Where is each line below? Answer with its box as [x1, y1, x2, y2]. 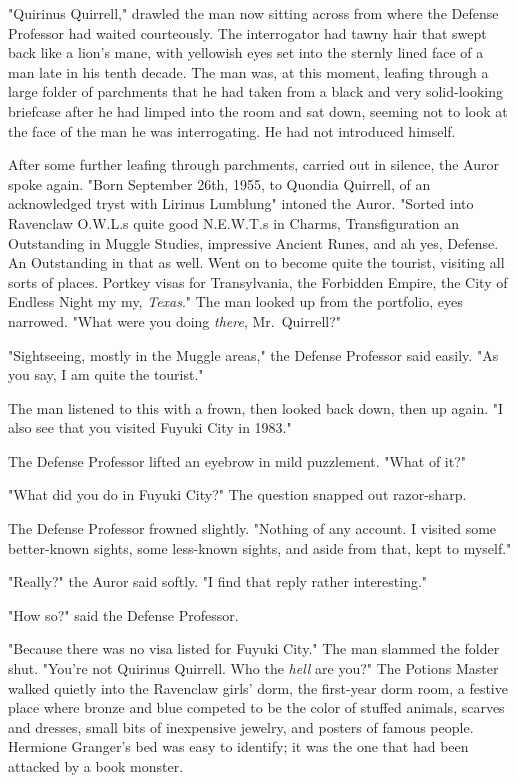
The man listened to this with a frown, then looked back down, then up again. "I [8, 397, 504, 418]
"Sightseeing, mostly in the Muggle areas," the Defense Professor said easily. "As [8, 344, 499, 365]
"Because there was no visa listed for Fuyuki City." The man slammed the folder [8, 638, 500, 659]
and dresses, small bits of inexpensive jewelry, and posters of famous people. [8, 716, 474, 737]
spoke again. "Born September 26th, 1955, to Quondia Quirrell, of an [8, 173, 431, 194]
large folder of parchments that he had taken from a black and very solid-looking [8, 81, 504, 102]
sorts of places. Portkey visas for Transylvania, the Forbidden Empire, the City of [8, 271, 508, 292]
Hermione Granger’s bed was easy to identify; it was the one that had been [8, 736, 469, 757]
